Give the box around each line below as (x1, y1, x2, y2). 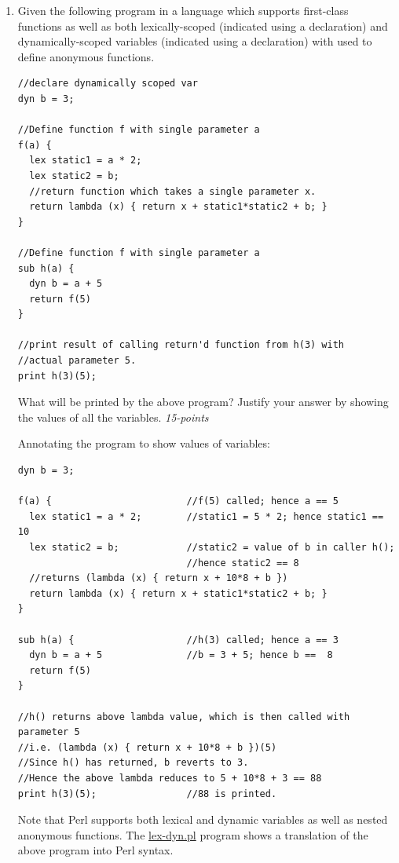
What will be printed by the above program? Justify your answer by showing (17, 393, 389, 410)
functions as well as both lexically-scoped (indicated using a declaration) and (17, 17, 388, 34)
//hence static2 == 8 (186, 557, 299, 569)
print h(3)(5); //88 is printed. (17, 788, 277, 799)
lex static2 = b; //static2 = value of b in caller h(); (29, 542, 395, 553)
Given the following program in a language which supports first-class (17, 2, 349, 18)
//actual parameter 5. (17, 355, 137, 367)
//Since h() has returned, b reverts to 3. (17, 757, 249, 769)
